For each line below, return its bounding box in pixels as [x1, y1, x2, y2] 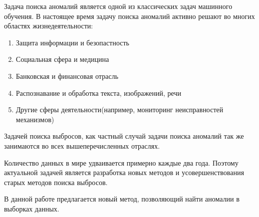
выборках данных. [4, 203, 60, 214]
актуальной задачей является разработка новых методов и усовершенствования [4, 167, 244, 178]
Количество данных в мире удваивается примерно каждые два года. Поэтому [4, 157, 238, 168]
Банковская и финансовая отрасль [16, 70, 119, 81]
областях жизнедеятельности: [4, 20, 93, 31]
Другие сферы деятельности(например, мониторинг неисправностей [16, 104, 223, 115]
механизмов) [16, 114, 54, 124]
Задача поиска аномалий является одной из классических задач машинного [4, 1, 232, 11]
